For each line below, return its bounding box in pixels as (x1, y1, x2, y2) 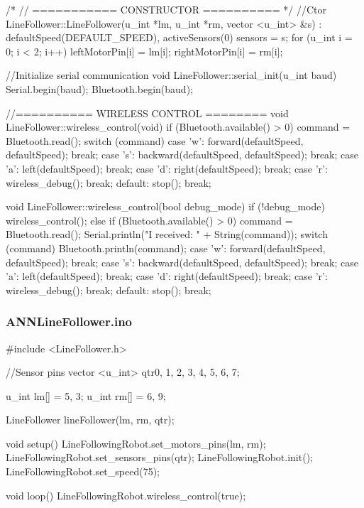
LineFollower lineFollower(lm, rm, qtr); (6, 412, 175, 427)
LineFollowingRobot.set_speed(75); (6, 464, 160, 479)
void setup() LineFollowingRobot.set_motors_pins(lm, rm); (6, 436, 266, 450)
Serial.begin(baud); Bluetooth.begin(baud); (6, 81, 193, 96)
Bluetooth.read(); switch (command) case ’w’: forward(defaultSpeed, (6, 133, 304, 148)
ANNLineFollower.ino (6, 313, 133, 330)
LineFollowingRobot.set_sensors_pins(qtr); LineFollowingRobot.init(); (6, 450, 313, 465)
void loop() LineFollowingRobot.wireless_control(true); (6, 487, 246, 502)
